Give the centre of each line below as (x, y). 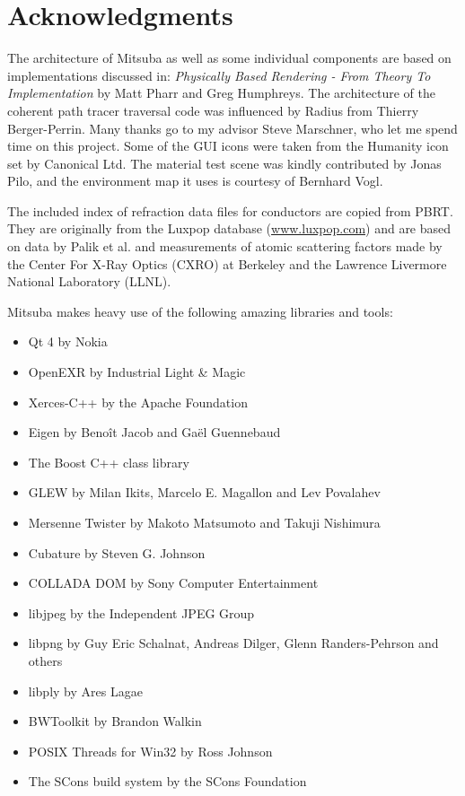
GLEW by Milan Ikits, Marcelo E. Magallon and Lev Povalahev (204, 492)
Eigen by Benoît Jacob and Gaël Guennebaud (154, 432)
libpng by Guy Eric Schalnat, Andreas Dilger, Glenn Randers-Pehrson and (233, 643)
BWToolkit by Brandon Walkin (115, 721)
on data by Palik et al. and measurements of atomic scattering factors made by (225, 246)
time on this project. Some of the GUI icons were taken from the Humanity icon (228, 146)
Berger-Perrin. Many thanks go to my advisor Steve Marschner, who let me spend (232, 128)
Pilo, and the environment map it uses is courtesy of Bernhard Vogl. (195, 181)
